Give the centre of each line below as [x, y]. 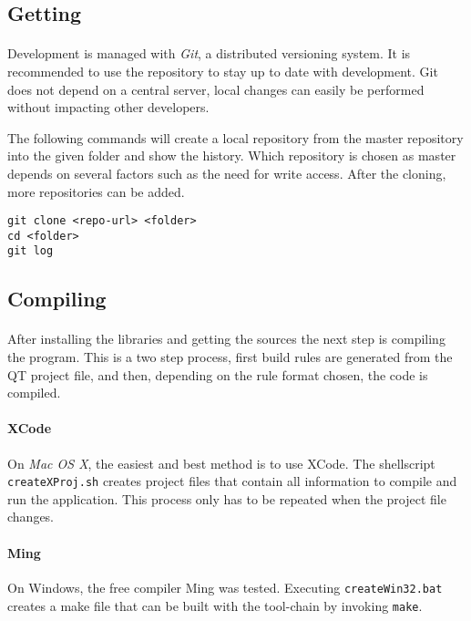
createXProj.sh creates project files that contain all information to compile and [232, 481]
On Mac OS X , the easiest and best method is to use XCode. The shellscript [221, 463]
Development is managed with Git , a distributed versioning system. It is [209, 53]
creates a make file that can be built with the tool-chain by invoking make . [215, 605]
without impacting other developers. [108, 107]
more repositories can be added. [96, 191]
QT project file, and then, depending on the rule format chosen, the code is [218, 374]
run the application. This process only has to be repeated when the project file [227, 498]
